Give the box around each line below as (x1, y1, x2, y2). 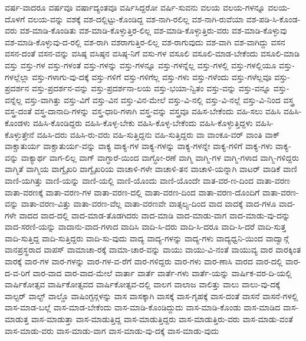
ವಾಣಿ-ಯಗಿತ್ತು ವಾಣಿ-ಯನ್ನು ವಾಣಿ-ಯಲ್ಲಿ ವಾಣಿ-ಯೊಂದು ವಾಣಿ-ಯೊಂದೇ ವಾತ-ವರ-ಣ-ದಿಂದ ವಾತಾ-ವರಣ (5, 174, 291, 186)
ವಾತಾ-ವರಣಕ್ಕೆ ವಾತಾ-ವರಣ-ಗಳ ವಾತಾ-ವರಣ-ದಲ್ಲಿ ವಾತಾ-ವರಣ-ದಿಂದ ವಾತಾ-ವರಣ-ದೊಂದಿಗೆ (5, 186, 260, 198)
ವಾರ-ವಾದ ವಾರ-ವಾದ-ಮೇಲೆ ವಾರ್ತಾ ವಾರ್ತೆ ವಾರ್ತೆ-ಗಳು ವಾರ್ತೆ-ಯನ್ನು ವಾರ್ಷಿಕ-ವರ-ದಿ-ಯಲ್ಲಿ (32, 266, 292, 279)
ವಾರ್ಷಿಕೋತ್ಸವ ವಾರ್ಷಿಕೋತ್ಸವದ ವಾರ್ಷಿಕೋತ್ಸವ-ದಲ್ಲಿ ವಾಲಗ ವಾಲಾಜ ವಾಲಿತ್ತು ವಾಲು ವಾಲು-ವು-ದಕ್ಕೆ (5, 278, 280, 290)
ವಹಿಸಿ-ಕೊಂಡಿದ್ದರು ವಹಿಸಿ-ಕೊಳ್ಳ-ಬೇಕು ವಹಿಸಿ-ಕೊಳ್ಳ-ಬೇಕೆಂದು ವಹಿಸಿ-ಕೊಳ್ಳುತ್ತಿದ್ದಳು (32, 116, 253, 128)
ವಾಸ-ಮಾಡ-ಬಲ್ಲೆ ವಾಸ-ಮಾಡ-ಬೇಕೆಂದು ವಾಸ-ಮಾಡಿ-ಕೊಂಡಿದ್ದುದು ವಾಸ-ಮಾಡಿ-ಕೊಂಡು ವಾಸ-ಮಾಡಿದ (5, 301, 281, 313)
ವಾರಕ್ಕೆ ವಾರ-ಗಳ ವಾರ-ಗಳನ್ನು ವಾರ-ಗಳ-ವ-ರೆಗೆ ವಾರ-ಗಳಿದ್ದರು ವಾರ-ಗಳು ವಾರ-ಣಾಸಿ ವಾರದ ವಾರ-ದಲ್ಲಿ (5, 255, 283, 267)
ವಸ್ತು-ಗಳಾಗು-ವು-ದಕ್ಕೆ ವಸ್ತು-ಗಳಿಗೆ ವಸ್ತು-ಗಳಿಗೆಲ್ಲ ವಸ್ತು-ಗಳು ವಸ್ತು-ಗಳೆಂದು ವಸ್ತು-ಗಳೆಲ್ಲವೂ (32, 70, 272, 82)
